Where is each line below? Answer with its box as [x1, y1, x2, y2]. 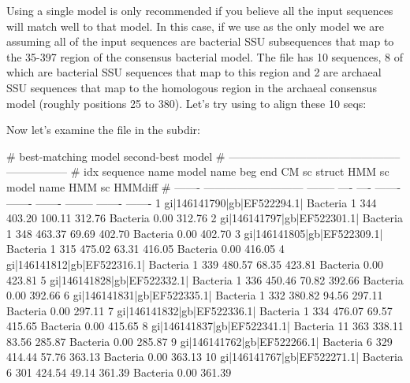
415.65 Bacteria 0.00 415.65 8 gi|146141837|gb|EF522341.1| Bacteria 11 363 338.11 [6, 318, 404, 334]
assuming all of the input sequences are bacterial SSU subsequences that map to [6, 33, 394, 50]
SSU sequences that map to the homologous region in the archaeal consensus [6, 79, 377, 95]
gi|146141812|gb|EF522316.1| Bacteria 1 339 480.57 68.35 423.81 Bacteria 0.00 [6, 255, 384, 272]
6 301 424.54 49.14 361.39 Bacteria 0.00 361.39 [6, 364, 232, 381]
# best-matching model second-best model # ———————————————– [6, 147, 401, 164]
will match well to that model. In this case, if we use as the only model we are [6, 17, 384, 34]
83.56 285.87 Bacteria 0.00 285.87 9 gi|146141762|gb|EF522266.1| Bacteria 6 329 [6, 333, 393, 349]
